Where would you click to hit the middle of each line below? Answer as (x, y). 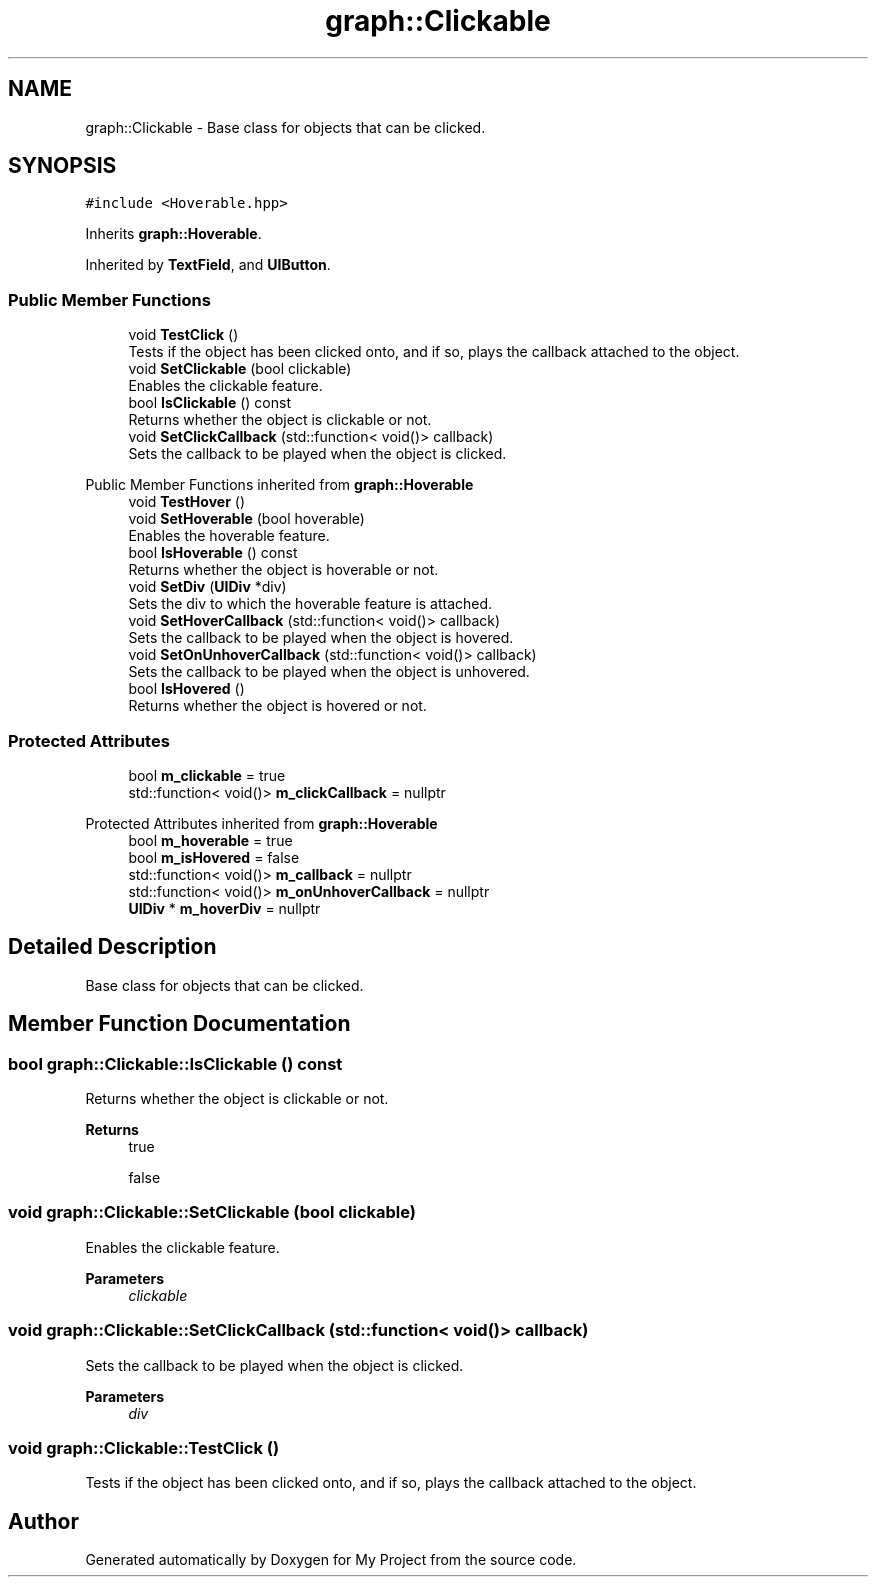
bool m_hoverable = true (210, 840)
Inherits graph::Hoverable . (173, 234)
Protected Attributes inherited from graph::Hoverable (261, 823)
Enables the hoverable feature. (229, 536)
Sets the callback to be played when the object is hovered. (321, 638)
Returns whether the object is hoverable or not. (283, 570)
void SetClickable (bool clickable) (240, 369)
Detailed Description (112, 947)
